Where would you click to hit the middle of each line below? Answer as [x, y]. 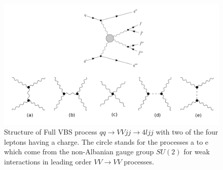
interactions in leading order [48, 161]
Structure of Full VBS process [51, 132]
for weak [197, 152]
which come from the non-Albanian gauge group [79, 152]
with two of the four [187, 132]
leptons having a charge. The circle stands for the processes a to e [106, 141]
